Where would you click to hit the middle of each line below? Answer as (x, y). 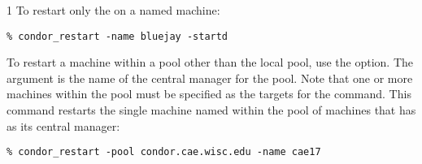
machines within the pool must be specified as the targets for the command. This (209, 94)
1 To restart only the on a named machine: (113, 10)
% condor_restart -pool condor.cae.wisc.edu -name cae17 (164, 152)
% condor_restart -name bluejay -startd (117, 36)
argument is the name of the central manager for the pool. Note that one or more (210, 78)
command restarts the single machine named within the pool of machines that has (211, 110)
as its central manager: (63, 125)
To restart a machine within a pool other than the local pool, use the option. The (210, 62)
